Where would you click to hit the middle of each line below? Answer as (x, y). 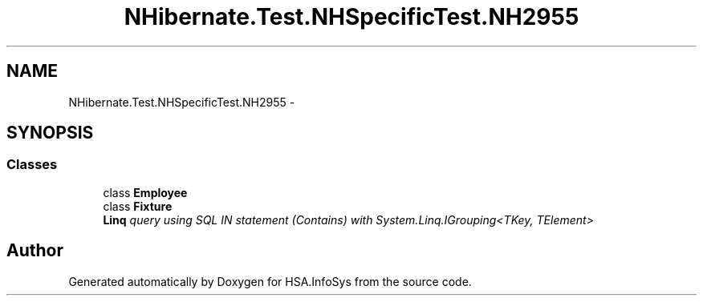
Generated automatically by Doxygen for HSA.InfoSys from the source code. (270, 281)
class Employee (145, 192)
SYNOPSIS (50, 133)
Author (35, 251)
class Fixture (138, 206)
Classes (32, 165)
